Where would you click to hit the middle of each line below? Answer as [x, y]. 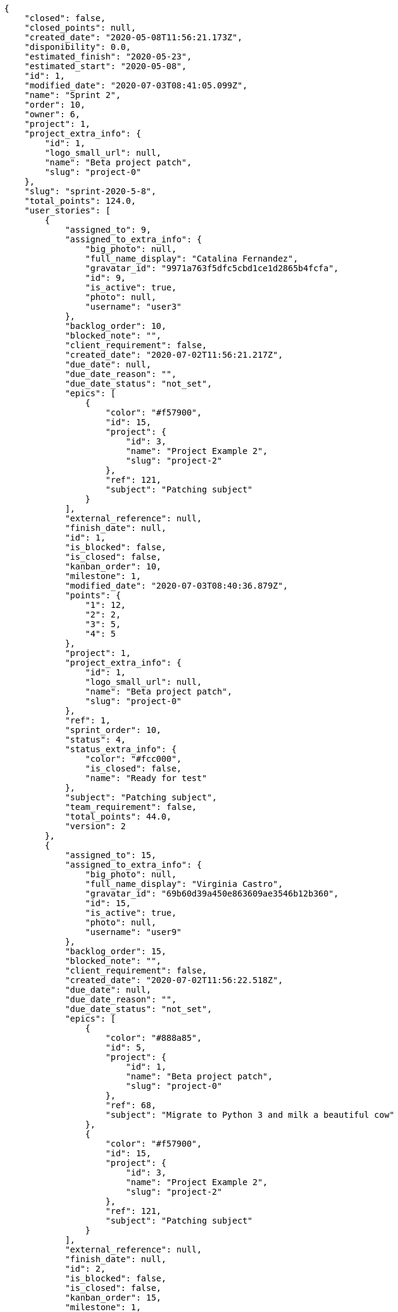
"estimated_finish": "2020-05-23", [108, 57]
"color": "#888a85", [154, 1038]
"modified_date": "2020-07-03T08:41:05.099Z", [136, 85]
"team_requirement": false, [131, 807]
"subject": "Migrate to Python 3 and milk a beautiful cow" [250, 1115]
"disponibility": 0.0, [78, 47]
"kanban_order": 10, [113, 566]
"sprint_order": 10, [113, 730]
